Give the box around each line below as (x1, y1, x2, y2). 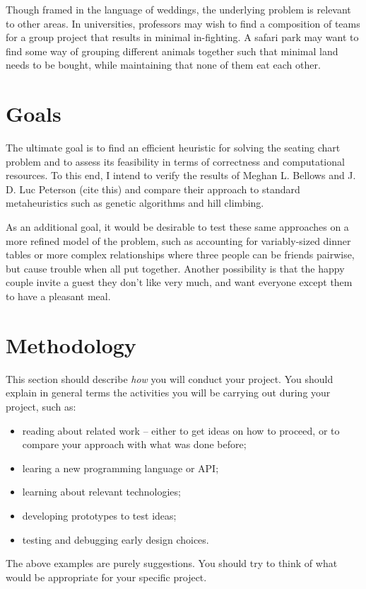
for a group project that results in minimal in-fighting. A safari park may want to (6, 30, 359, 45)
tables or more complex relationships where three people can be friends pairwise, (6, 247, 355, 262)
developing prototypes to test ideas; (22, 508, 177, 522)
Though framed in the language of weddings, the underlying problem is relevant (6, 2, 351, 16)
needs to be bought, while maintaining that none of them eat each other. (6, 57, 321, 72)
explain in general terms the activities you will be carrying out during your (6, 385, 331, 400)
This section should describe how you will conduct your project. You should (6, 371, 333, 386)
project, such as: (6, 399, 76, 413)
